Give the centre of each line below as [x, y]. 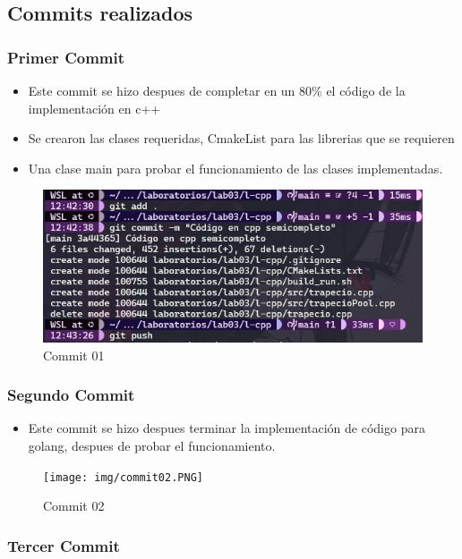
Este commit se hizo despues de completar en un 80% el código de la [217, 90]
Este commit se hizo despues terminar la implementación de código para [227, 428]
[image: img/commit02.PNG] [123, 477]
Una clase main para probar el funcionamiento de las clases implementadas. [235, 168]
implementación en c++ [94, 108]
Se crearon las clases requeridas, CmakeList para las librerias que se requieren [241, 138]
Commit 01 [74, 355]
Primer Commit [66, 57]
